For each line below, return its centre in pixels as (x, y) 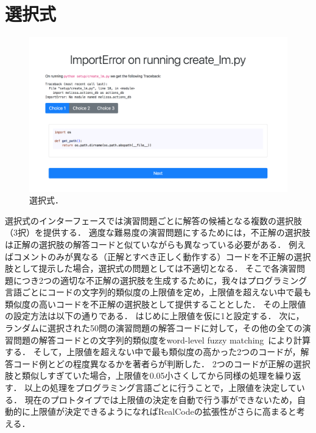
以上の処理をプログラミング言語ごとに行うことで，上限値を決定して (160, 388)
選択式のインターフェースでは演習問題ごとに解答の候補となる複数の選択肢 (154, 220)
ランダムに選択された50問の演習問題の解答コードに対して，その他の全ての (154, 328)
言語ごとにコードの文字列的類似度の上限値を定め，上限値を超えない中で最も (158, 292)
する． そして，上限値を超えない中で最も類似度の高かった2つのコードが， (153, 352)
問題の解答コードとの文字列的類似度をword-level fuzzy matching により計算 (162, 340)
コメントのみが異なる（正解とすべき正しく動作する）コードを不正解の (153, 256)
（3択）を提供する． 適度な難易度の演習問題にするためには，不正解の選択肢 (158, 232)
